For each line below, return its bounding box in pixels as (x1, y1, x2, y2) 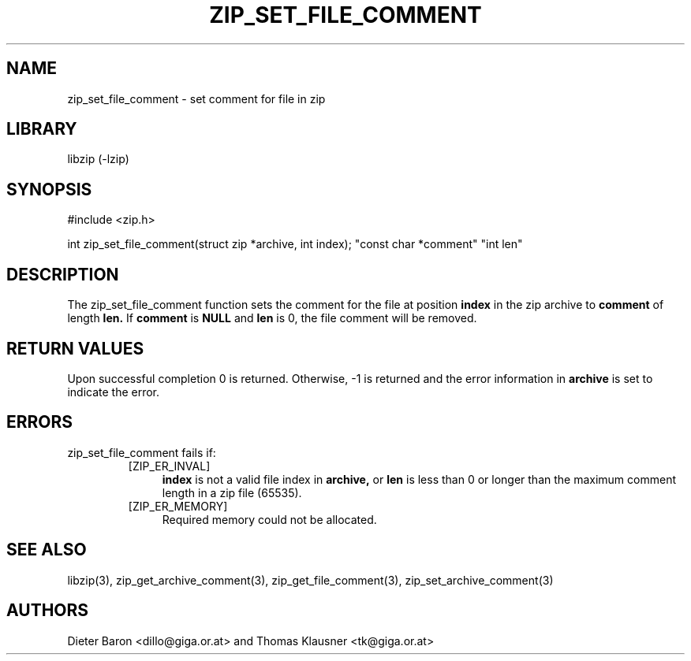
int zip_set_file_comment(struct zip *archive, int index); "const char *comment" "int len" (67, 237, 523, 251)
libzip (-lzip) (67, 152, 129, 166)
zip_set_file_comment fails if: (67, 445, 216, 459)
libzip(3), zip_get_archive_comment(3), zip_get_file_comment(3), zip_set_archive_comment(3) (67, 573, 554, 587)
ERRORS (6, 412, 73, 433)
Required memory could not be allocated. (162, 512, 377, 526)
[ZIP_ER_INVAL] (128, 459, 211, 473)
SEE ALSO (6, 540, 87, 560)
